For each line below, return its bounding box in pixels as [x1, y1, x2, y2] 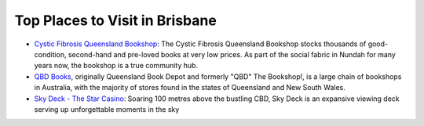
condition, [34, 49, 67, 59]
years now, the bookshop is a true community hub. [34, 61, 199, 70]
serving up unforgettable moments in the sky [34, 104, 180, 113]
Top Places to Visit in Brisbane [14, 12, 217, 29]
